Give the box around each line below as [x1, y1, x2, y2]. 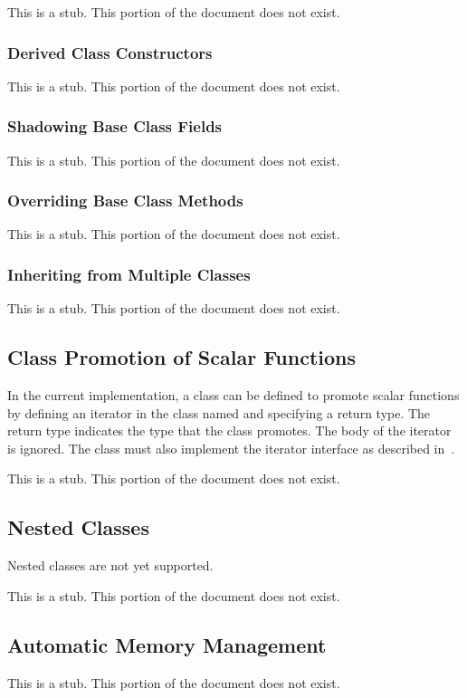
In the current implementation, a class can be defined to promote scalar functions [7, 386, 460, 405]
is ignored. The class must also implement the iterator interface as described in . [7, 438, 455, 457]
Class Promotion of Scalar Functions [7, 343, 357, 371]
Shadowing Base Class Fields [7, 115, 223, 138]
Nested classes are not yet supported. [7, 556, 214, 575]
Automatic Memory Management [7, 630, 327, 658]
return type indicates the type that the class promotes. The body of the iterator [7, 421, 452, 440]
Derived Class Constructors [7, 41, 213, 63]
